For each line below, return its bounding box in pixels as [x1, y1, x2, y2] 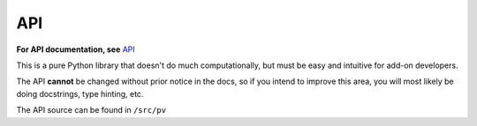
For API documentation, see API [16, 44, 136, 55]
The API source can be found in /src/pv [16, 105, 167, 115]
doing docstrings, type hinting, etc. [16, 88, 144, 99]
